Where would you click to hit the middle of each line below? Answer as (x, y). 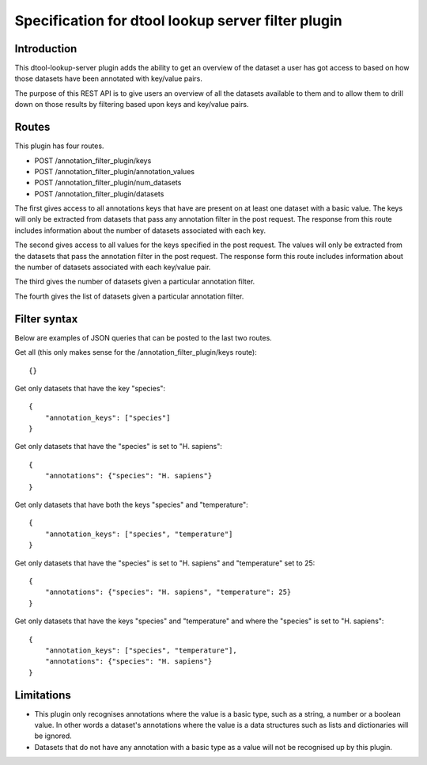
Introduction (46, 49)
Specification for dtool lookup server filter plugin (179, 21)
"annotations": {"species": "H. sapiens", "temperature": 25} (168, 592)
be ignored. (53, 736)
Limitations (43, 695)
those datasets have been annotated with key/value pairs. (109, 78)
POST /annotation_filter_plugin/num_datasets (108, 183)
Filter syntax (46, 319)
